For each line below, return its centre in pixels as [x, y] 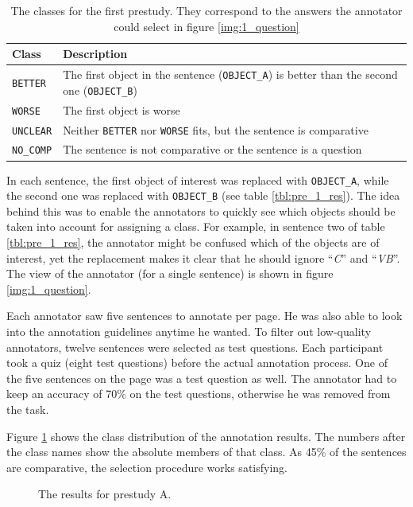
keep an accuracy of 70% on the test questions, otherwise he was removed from [199, 394]
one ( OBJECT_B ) [100, 90]
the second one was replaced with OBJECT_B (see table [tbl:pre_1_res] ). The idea [203, 195]
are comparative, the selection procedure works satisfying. [147, 467]
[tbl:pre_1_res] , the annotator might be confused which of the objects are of [193, 242]
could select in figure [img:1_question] [206, 26]
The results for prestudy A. [105, 494]
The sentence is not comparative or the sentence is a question [212, 149]
